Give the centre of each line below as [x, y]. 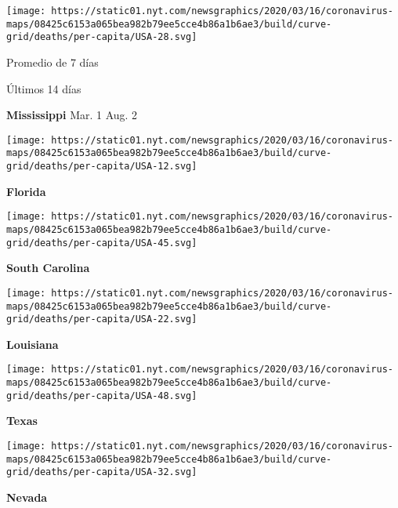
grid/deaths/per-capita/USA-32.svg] [102, 472]
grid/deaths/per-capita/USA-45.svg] [102, 243]
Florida [26, 191]
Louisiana [33, 344]
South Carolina [48, 268]
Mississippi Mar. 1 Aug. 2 [72, 115]
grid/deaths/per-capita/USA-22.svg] [102, 319]
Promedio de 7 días [52, 62]
